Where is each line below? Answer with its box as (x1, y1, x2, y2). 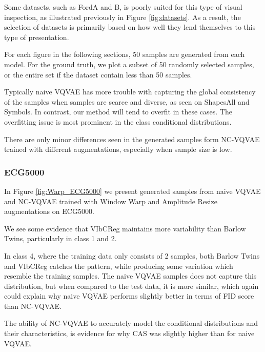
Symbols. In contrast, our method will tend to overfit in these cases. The (4, 106, 232, 117)
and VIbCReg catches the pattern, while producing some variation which (4, 260, 233, 271)
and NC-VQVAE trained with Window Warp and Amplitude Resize (4, 195, 217, 206)
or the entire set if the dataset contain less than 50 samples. (4, 69, 192, 80)
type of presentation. (4, 31, 69, 42)
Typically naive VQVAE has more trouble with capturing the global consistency (4, 86, 256, 97)
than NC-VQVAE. (4, 300, 62, 311)
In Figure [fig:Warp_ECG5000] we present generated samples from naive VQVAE (4, 185, 261, 196)
